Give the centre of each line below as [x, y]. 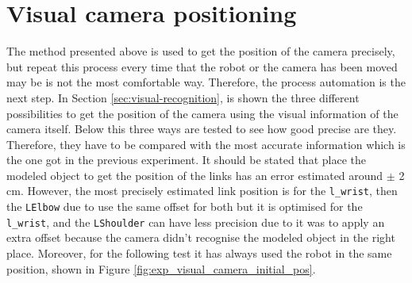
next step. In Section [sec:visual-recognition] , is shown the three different [183, 97]
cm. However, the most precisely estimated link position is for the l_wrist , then [202, 191]
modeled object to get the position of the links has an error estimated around [195, 175]
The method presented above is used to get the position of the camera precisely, [201, 51]
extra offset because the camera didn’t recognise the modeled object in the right [201, 237]
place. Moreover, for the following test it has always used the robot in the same [199, 253]
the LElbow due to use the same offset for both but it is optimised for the [185, 207]
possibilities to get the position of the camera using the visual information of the [202, 113]
